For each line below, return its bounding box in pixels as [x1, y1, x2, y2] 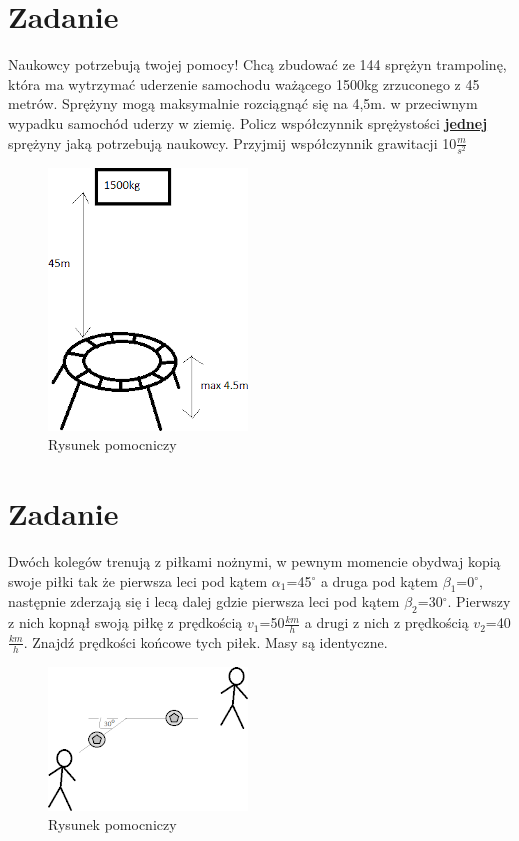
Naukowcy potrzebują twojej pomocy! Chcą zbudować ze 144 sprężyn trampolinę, [8, 54, 507, 75]
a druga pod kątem [320, 570, 439, 591]
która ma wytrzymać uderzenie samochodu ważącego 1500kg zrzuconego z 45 [8, 73, 480, 94]
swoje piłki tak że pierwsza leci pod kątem [8, 570, 268, 591]
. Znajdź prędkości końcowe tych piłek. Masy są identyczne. [23, 631, 388, 652]
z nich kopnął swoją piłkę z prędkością [8, 612, 243, 633]
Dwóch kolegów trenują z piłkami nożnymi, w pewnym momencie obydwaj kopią [8, 550, 501, 571]
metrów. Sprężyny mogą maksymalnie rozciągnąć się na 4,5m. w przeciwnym [8, 93, 478, 114]
